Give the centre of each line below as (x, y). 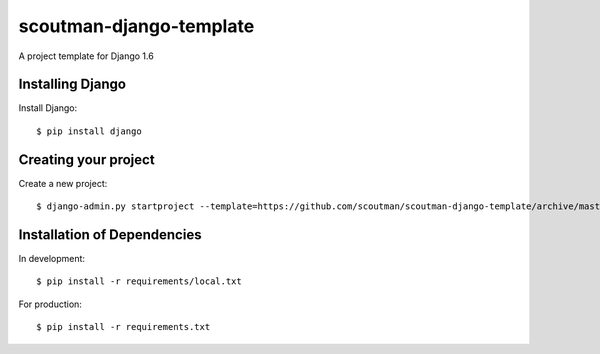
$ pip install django (89, 131)
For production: (50, 304)
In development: (51, 259)
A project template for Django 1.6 (86, 56)
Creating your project (86, 159)
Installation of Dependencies (110, 234)
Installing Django (72, 84)
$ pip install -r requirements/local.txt (139, 281)
